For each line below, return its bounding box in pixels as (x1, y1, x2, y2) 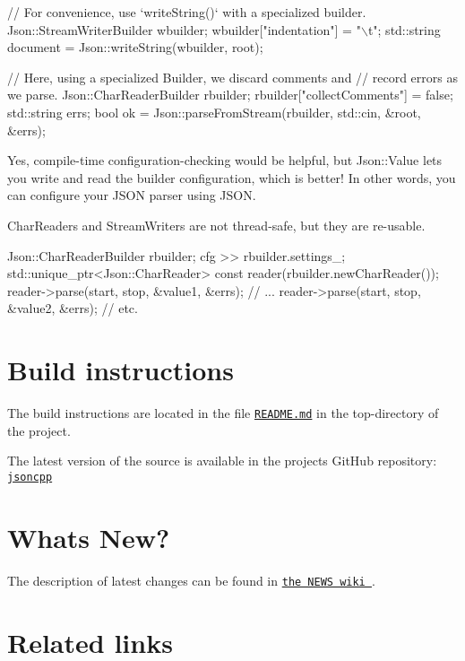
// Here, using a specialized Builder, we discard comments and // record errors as (7, 67, 458, 86)
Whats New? (7, 518, 170, 555)
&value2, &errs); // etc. (7, 299, 138, 317)
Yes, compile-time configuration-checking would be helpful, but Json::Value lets (7, 151, 443, 170)
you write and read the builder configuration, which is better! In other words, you (7, 168, 456, 187)
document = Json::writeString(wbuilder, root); (7, 38, 263, 57)
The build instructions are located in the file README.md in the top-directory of (7, 404, 439, 422)
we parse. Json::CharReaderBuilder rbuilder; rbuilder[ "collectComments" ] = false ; (7, 85, 453, 104)
